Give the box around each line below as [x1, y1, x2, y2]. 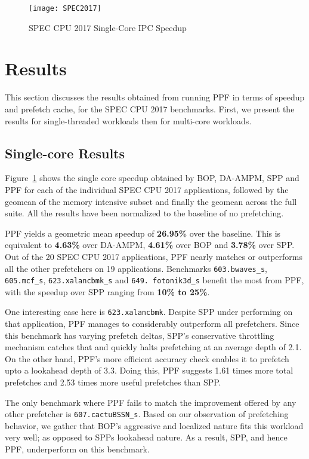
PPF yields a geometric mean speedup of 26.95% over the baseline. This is [5, 227, 281, 239]
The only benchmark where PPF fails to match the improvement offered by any [5, 396, 296, 408]
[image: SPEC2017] [29, 4, 101, 13]
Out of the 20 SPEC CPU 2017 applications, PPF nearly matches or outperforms [5, 250, 302, 262]
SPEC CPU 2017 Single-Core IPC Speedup [29, 21, 187, 33]
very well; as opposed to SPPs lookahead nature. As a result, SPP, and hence [5, 431, 288, 443]
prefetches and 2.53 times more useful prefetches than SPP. [5, 376, 221, 388]
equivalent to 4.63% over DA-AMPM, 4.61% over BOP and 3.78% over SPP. [5, 238, 295, 251]
